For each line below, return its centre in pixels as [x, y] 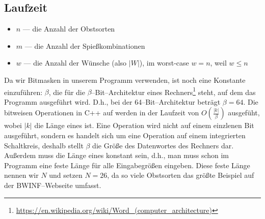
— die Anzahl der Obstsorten [69, 29]
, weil [218, 63]
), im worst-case [164, 63]
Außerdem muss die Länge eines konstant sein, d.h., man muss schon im [117, 155]
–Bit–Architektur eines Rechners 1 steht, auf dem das [174, 91]
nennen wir [21, 175]
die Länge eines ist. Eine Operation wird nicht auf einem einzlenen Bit [144, 125]
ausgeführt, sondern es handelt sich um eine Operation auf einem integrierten [125, 135]
